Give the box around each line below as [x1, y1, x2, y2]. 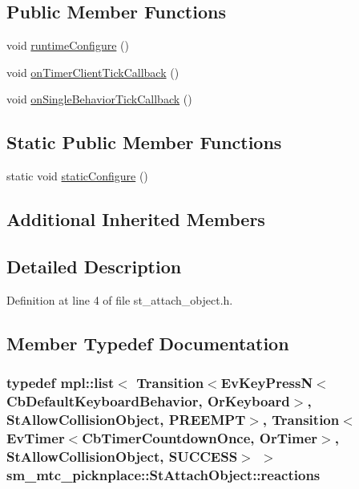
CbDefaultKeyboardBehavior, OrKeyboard [6, 390, 290, 410]
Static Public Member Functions [6, 130, 282, 155]
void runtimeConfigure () [6, 37, 129, 54]
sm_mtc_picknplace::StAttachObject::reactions [6, 464, 321, 484]
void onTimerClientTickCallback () [6, 63, 179, 80]
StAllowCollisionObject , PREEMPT [6, 409, 246, 429]
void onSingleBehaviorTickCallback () [6, 91, 192, 107]
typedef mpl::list [6, 373, 115, 393]
